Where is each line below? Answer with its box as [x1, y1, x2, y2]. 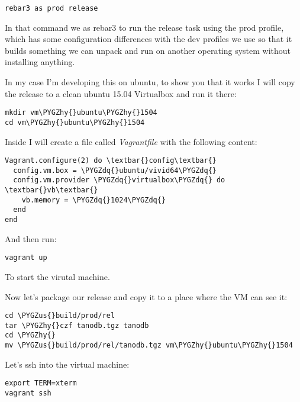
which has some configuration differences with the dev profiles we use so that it [5, 33, 292, 45]
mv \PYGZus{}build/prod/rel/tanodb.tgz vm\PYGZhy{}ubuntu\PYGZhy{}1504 [5, 341, 293, 350]
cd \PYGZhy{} [5, 331, 56, 340]
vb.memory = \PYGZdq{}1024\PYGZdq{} [21, 195, 166, 204]
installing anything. [5, 56, 75, 68]
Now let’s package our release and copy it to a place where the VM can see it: [5, 290, 288, 303]
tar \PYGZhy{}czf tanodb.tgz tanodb [5, 321, 149, 330]
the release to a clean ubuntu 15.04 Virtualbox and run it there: [5, 87, 237, 99]
